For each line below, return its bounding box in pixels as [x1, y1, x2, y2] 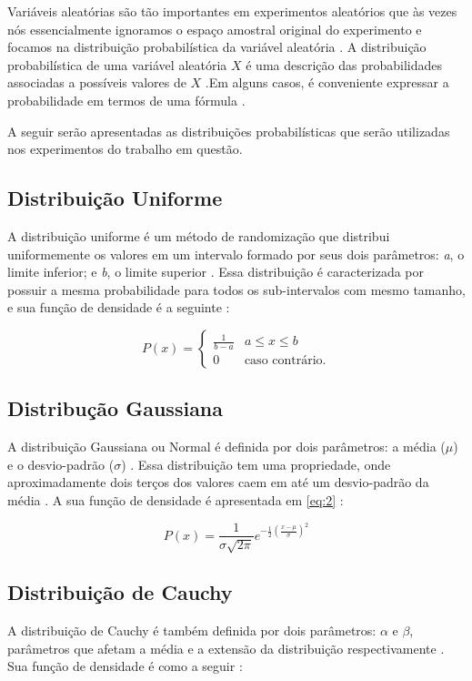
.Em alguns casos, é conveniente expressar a [205, 73, 449, 92]
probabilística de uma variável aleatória [7, 55, 227, 74]
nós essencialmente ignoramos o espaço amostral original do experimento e [7, 19, 422, 38]
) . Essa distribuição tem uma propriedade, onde [121, 454, 391, 473]
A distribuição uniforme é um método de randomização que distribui [7, 226, 390, 245]
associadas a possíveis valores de [7, 73, 186, 92]
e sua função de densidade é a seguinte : [7, 298, 230, 317]
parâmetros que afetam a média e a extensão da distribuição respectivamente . [7, 638, 445, 657]
